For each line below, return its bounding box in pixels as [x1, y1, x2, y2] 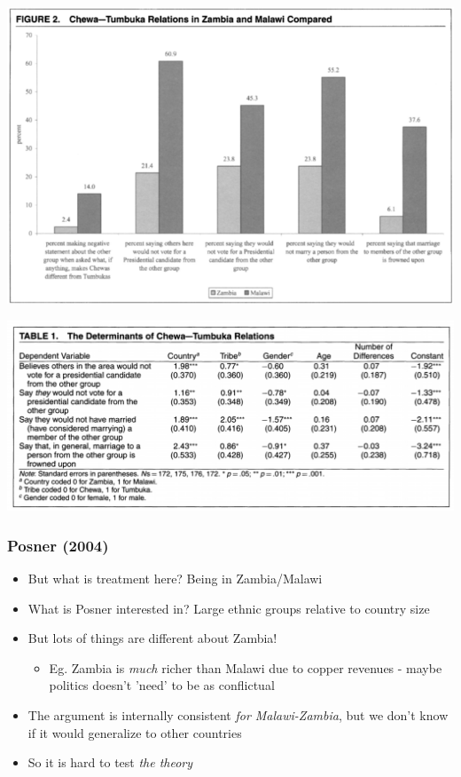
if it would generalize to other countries [27, 723, 242, 741]
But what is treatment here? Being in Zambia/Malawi [27, 569, 323, 587]
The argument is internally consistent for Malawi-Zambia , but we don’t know [27, 705, 449, 724]
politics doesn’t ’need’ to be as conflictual [49, 676, 275, 694]
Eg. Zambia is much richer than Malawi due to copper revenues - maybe [49, 658, 442, 677]
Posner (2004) [7, 534, 109, 556]
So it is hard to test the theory [27, 753, 193, 772]
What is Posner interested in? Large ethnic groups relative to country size [27, 599, 430, 617]
